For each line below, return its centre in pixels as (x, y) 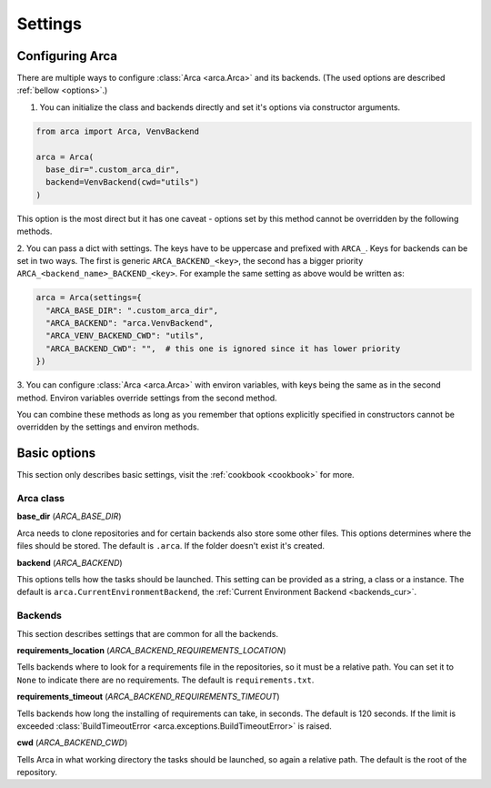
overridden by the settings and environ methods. (108, 427)
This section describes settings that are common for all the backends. (148, 633)
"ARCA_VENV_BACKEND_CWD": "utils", (125, 336)
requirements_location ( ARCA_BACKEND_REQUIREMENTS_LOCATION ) (151, 650)
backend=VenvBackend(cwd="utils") (123, 182)
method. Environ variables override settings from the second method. (147, 398)
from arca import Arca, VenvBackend (118, 131)
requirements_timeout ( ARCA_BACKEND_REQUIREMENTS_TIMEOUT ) (149, 697)
